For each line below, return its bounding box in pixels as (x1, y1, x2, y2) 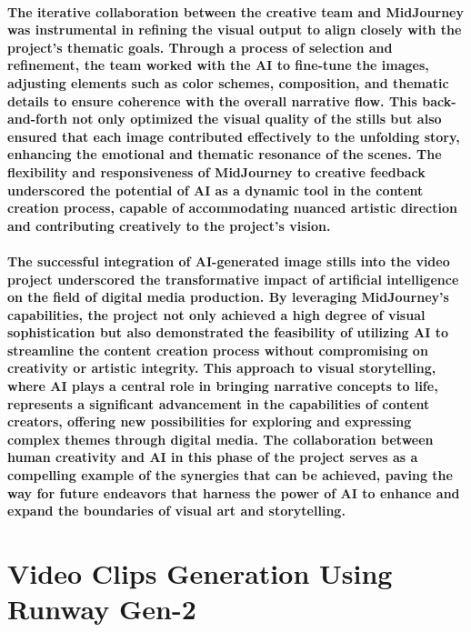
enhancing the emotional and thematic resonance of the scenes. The (7, 145, 442, 164)
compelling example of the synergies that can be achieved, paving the (7, 466, 453, 485)
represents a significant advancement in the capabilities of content (7, 394, 430, 413)
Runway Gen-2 (7, 590, 196, 627)
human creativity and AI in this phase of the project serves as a (7, 447, 418, 466)
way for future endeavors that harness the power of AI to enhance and (7, 483, 460, 502)
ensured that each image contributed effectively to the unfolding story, (7, 126, 460, 145)
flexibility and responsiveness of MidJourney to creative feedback (7, 162, 426, 181)
